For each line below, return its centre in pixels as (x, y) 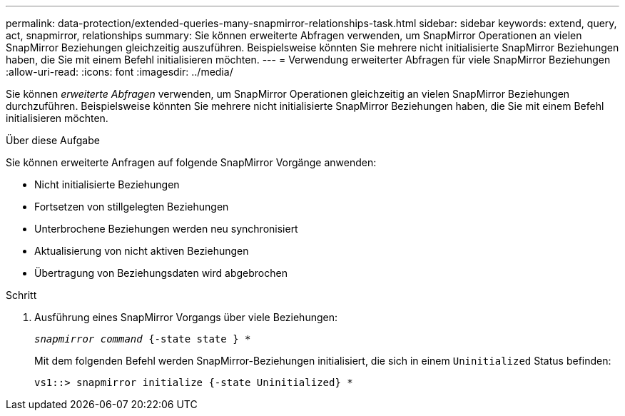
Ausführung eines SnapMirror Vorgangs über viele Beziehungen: (186, 317)
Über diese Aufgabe (53, 140)
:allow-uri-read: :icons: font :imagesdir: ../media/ (120, 72)
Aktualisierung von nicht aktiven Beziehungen (142, 251)
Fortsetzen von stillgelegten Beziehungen (132, 207)
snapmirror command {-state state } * (143, 339)
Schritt (21, 295)
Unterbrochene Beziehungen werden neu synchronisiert (166, 229)
